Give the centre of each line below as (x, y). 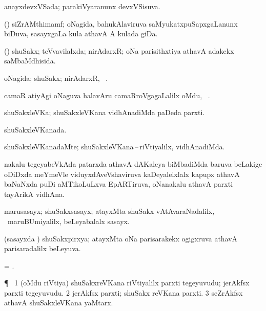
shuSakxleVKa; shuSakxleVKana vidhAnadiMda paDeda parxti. (105, 112)
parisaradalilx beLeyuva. (43, 248)
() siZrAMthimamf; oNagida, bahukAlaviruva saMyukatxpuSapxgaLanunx (121, 23)
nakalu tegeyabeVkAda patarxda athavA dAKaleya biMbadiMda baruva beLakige (133, 163)
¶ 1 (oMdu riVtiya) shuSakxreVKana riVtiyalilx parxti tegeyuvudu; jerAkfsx (127, 283)
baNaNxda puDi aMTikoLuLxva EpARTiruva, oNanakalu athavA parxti (119, 184)
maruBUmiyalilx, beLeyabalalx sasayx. (68, 221)
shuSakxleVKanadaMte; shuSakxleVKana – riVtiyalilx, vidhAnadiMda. (115, 147)
